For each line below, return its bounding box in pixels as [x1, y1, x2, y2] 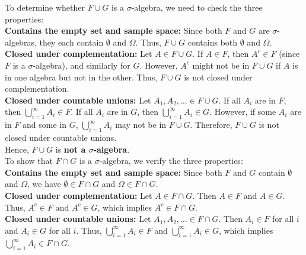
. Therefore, [190, 118, 232, 131]
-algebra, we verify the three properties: [99, 154, 243, 167]
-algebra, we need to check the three [131, 1, 263, 13]
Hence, [5, 143, 29, 155]
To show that [5, 154, 53, 167]
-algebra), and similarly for [33, 59, 130, 71]
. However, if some [209, 105, 276, 118]
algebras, [5, 35, 37, 48]
